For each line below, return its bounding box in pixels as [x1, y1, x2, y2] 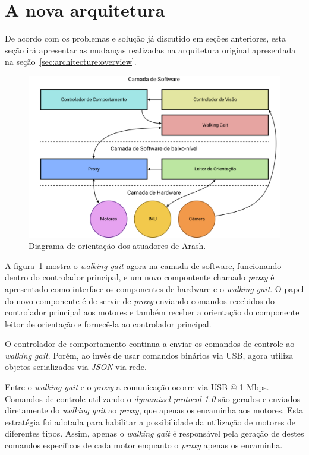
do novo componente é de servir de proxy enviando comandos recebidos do [5, 294, 275, 307]
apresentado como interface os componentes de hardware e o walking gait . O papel [5, 282, 304, 295]
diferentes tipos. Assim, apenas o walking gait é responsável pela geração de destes [5, 427, 304, 440]
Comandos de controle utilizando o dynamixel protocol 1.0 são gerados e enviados [5, 392, 301, 405]
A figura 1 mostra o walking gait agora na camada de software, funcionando [5, 259, 282, 271]
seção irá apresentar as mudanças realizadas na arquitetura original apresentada [5, 43, 296, 56]
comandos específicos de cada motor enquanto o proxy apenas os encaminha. [5, 439, 283, 451]
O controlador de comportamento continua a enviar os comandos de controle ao [5, 337, 295, 350]
